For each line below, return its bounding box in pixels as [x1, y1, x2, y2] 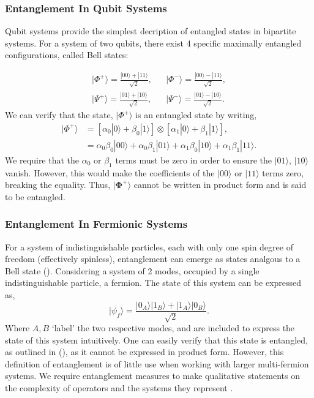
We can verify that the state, [5, 108, 113, 121]
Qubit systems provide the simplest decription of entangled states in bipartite [5, 24, 296, 37]
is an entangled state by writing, [135, 108, 257, 121]
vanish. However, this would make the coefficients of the [5, 166, 215, 179]
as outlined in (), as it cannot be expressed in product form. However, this [5, 345, 284, 358]
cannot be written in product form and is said [133, 178, 307, 191]
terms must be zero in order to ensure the [115, 153, 272, 166]
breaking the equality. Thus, [5, 178, 111, 191]
